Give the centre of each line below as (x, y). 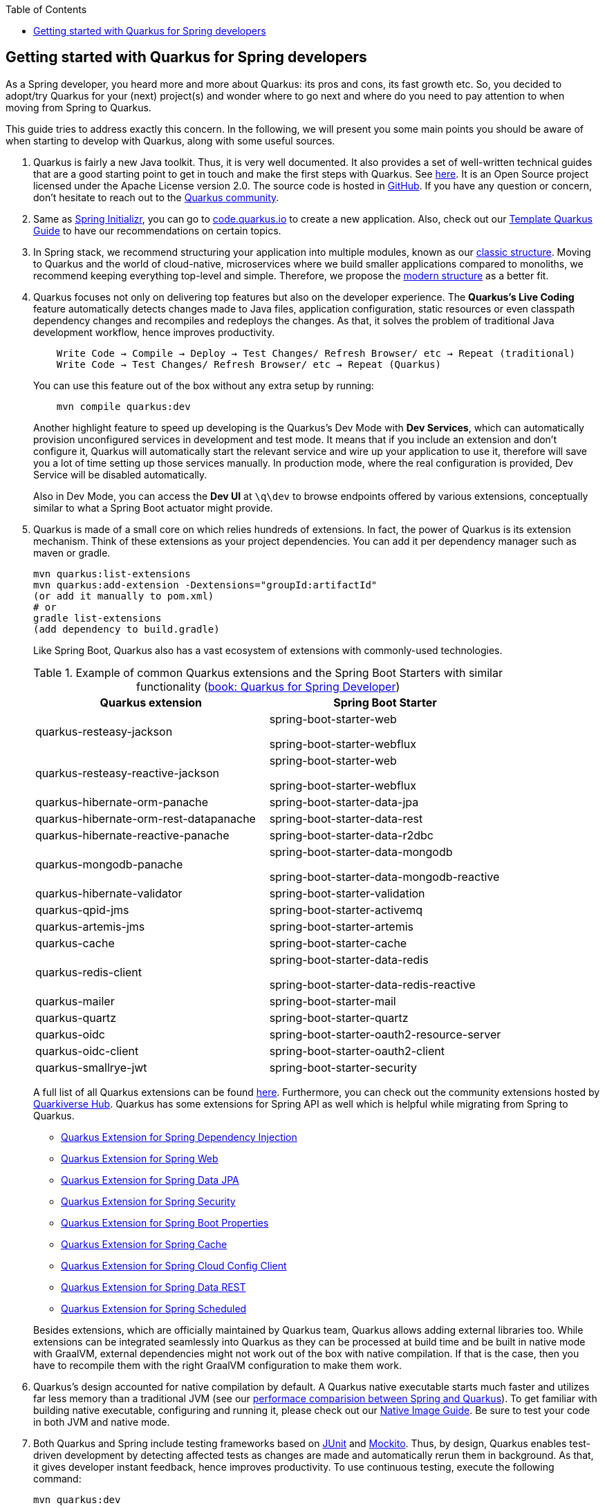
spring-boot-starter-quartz (339, 1017)
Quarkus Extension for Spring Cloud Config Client (174, 1265)
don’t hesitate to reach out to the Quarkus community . (156, 197)
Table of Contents (46, 9)
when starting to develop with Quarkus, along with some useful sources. (170, 140)
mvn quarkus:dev (77, 1499)
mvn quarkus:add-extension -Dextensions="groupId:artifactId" (205, 585)
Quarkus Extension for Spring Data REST (153, 1287)
